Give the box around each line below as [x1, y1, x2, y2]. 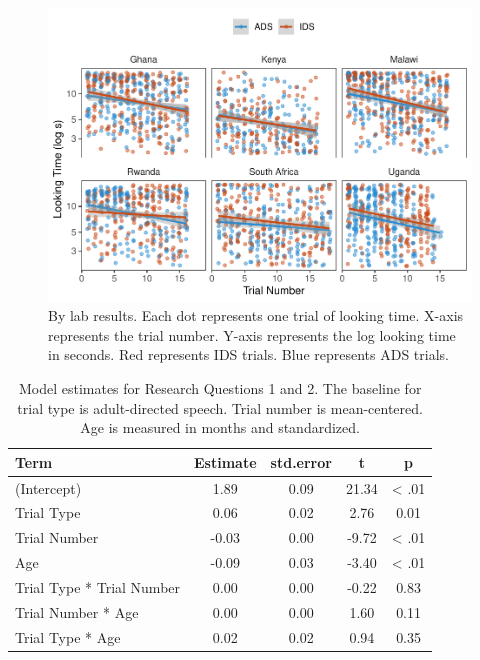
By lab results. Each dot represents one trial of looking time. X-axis [48, 305, 464, 326]
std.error [270, 451, 332, 472]
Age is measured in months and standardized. [80, 417, 360, 438]
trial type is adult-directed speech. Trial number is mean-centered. [17, 397, 423, 418]
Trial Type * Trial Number [15, 576, 181, 597]
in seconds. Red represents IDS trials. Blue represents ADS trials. [48, 344, 449, 365]
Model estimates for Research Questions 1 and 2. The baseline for [18, 377, 422, 398]
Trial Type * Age [15, 626, 121, 647]
